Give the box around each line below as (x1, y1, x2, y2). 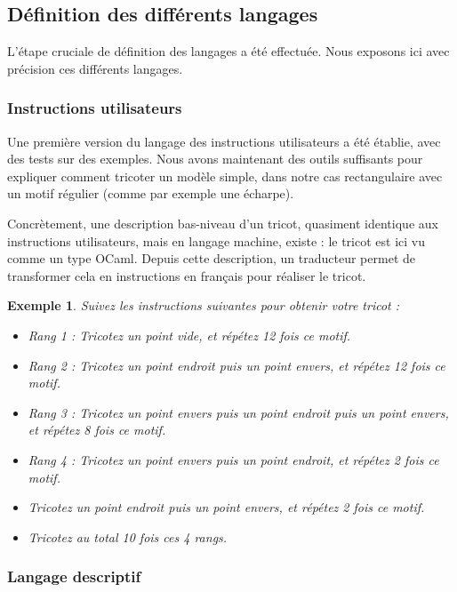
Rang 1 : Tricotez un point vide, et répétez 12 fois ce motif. (28, 325, 351, 344)
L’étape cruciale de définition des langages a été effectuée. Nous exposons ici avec (7, 42, 450, 60)
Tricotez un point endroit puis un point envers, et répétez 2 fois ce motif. (28, 498, 425, 516)
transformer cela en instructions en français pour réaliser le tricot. (7, 266, 366, 284)
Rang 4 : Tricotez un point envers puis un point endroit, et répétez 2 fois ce (28, 450, 439, 468)
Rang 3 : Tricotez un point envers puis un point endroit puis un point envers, (28, 403, 449, 421)
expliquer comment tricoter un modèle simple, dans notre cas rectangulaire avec (7, 166, 443, 185)
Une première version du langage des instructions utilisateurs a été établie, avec (7, 132, 441, 150)
